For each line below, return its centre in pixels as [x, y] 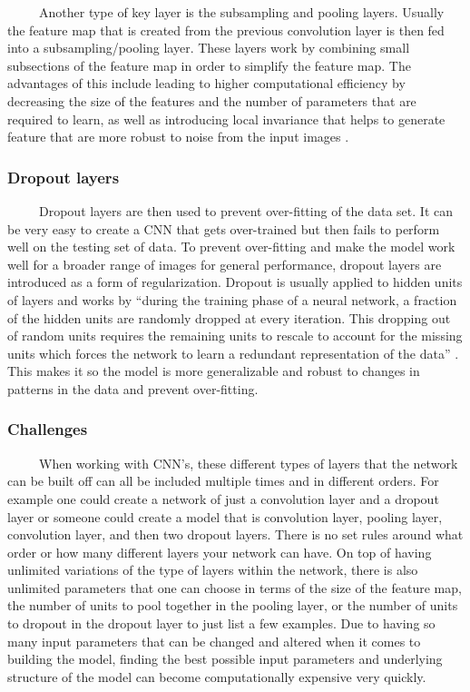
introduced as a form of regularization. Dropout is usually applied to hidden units [235, 282]
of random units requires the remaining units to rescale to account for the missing [235, 336]
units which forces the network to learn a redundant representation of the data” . [233, 353]
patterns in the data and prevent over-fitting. [133, 388]
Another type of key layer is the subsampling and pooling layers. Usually [241, 12]
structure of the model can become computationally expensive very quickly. [217, 676]
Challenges [48, 429]
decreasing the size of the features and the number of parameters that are [212, 100]
